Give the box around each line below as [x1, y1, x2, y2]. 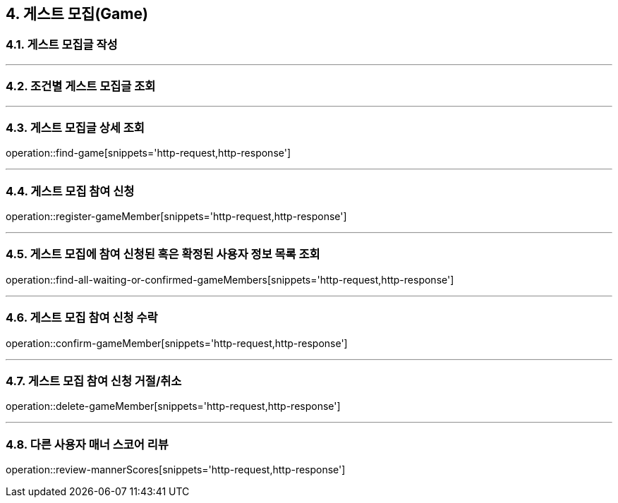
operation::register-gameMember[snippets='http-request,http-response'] [6, 210, 347, 223]
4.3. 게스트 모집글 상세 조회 [6, 120, 145, 135]
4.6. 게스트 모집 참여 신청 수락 [6, 310, 158, 325]
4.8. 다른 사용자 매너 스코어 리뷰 [6, 437, 169, 452]
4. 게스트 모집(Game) [6, 5, 148, 23]
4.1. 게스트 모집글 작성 [6, 37, 118, 52]
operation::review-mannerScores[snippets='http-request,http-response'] [6, 463, 346, 476]
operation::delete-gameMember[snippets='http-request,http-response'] [6, 400, 341, 413]
